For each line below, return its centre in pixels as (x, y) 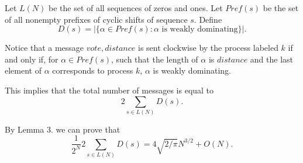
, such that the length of (154, 59)
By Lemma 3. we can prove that (63, 129)
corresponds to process (93, 70)
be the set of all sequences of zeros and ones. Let (136, 8)
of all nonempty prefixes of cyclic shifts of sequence (96, 19)
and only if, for (32, 59)
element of (23, 70)
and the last (272, 59)
